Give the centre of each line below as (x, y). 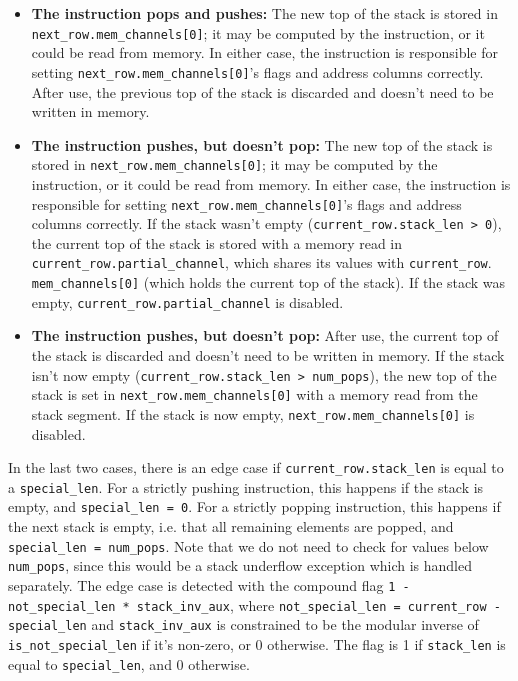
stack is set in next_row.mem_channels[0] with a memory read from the (254, 394)
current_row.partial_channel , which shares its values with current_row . (261, 262)
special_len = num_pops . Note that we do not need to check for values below (248, 545)
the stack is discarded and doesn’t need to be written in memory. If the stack (268, 355)
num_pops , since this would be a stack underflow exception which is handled (240, 565)
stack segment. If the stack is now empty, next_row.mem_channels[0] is (253, 413)
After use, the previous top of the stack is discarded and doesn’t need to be (262, 91)
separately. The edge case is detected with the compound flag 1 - (209, 585)
